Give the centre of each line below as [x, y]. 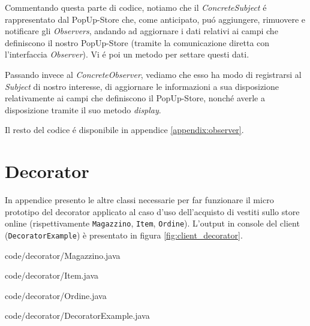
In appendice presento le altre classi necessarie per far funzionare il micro [139, 200]
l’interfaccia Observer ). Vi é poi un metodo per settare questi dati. [127, 54]
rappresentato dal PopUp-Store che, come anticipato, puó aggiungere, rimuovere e [155, 19]
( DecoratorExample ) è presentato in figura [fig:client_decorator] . [124, 235]
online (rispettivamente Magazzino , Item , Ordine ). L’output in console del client [152, 223]
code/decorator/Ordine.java [56, 295]
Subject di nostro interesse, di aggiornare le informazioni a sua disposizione [142, 86]
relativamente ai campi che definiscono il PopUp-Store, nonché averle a [135, 98]
